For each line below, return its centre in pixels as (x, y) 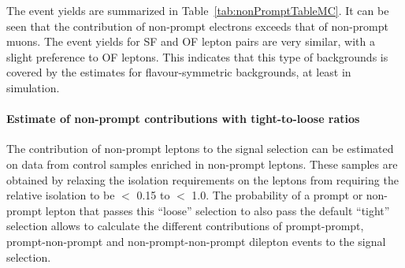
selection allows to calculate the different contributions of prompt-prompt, (185, 226)
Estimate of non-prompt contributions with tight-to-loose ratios (183, 119)
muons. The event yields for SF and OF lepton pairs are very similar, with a (191, 41)
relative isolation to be (61, 195)
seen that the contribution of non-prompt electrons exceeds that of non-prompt (197, 26)
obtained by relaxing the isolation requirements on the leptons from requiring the (202, 179)
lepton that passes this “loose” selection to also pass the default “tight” (217, 210)
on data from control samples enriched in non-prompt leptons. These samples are (202, 164)
